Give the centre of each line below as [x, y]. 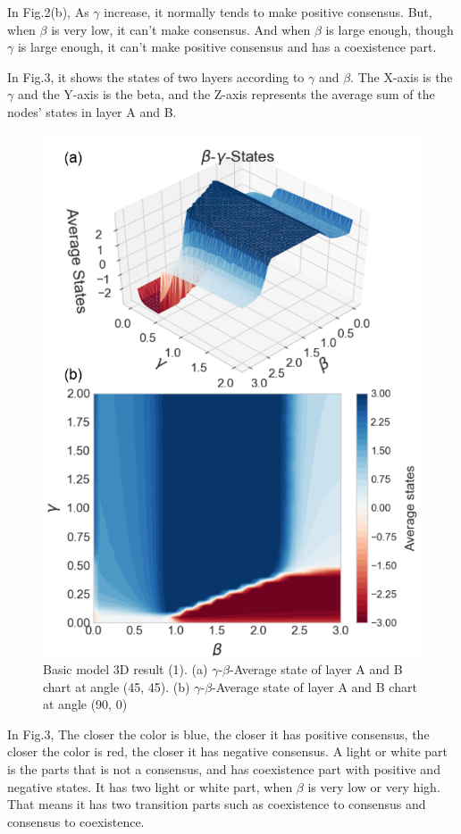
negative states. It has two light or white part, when [150, 786]
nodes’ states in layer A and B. [92, 111]
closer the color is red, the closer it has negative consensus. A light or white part [228, 751]
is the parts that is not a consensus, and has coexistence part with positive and [224, 769]
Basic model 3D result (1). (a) [126, 669]
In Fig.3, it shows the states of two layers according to [156, 76]
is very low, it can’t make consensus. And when [181, 29]
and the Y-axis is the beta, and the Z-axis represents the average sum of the [226, 94]
